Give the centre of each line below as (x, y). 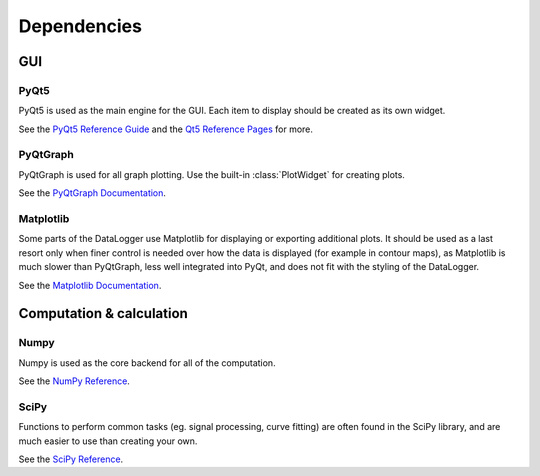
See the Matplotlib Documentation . (90, 285)
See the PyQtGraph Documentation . (92, 193)
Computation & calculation (103, 313)
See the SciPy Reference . (71, 459)
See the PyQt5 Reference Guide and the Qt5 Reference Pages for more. (166, 129)
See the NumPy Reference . (74, 381)
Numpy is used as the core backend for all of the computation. (147, 362)
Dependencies (80, 26)
